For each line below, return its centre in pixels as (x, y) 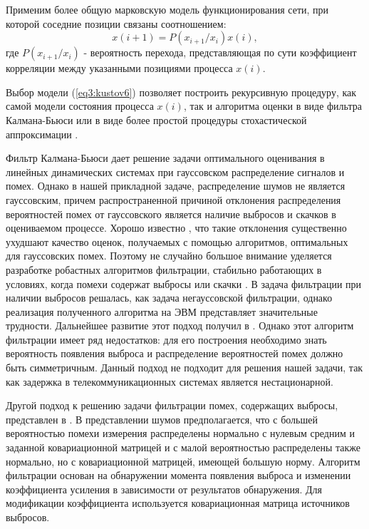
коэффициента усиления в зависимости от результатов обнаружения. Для (164, 489)
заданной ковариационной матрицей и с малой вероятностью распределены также (183, 447)
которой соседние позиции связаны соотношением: (116, 23)
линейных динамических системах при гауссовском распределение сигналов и (175, 171)
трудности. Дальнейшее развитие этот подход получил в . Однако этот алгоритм (180, 325)
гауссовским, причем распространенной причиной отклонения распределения (173, 199)
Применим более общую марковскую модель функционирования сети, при (167, 9)
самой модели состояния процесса (80, 106)
